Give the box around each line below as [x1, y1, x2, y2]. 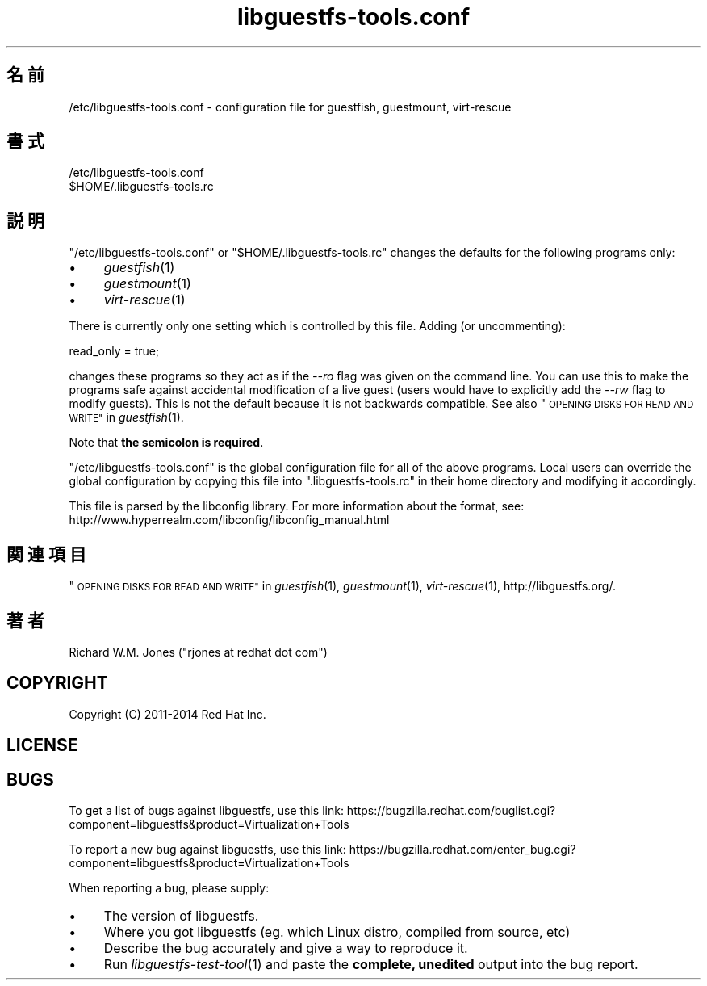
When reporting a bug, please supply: [69, 881, 270, 896]
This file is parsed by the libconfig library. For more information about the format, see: [69, 499, 525, 514]
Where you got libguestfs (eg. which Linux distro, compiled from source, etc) [103, 924, 571, 941]
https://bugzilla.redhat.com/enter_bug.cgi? [349, 842, 576, 857]
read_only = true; [69, 344, 160, 359]
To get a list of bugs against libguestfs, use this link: [69, 803, 344, 818]
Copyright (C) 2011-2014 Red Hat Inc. [69, 707, 266, 721]
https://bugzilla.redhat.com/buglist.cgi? [346, 803, 556, 818]
